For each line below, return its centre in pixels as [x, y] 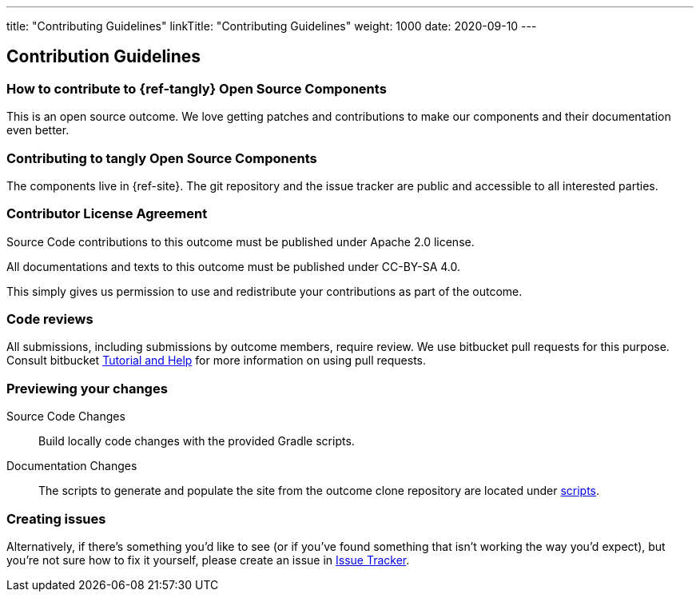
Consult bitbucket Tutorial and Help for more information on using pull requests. [217, 361]
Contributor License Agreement [107, 214]
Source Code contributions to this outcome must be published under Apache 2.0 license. [241, 241]
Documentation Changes [72, 466]
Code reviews [50, 319]
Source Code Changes [66, 417]
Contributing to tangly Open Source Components [162, 158]
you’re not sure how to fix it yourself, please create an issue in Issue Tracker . [208, 560]
